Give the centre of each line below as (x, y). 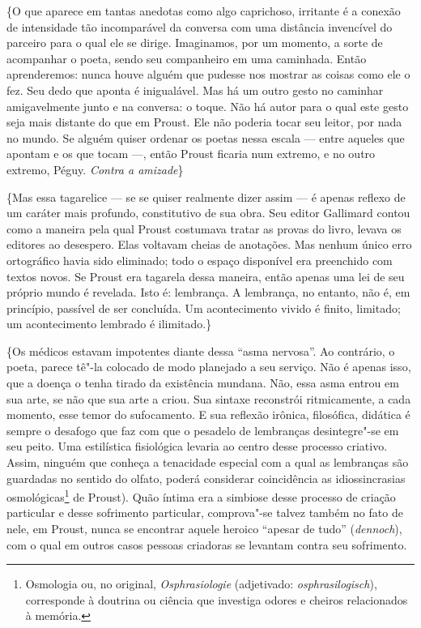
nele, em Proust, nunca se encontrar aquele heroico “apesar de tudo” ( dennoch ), (204, 529)
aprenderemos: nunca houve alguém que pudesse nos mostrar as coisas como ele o (208, 74)
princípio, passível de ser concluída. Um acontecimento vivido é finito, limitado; (204, 308)
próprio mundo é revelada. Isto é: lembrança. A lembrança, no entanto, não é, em (208, 292)
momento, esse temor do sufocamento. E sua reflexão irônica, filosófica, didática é (208, 414)
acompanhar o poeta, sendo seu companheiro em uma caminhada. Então (187, 58)
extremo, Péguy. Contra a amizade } (95, 169)
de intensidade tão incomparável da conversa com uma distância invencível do (200, 26)
